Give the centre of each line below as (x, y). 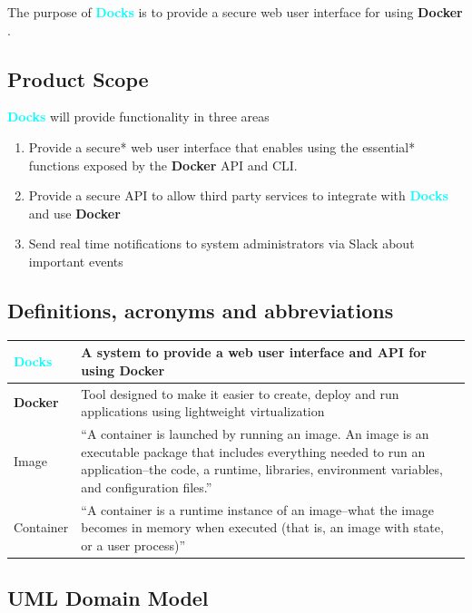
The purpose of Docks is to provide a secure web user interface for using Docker (235, 12)
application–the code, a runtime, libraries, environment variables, (262, 469)
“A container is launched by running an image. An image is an (255, 434)
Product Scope (78, 78)
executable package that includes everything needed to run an (253, 451)
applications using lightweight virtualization (203, 411)
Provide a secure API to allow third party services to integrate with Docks (238, 195)
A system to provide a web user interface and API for (254, 352)
